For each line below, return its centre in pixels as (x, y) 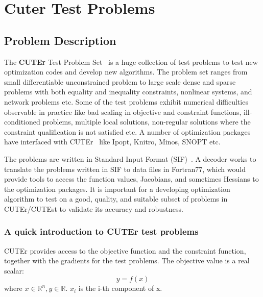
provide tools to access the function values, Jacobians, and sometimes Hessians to (131, 179)
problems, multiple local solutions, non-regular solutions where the (147, 122)
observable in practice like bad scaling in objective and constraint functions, (123, 112)
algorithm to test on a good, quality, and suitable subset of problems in (116, 199)
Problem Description (60, 40)
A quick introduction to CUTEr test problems (101, 231)
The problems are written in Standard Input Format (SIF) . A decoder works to (130, 158)
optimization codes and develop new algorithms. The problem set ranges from (126, 72)
